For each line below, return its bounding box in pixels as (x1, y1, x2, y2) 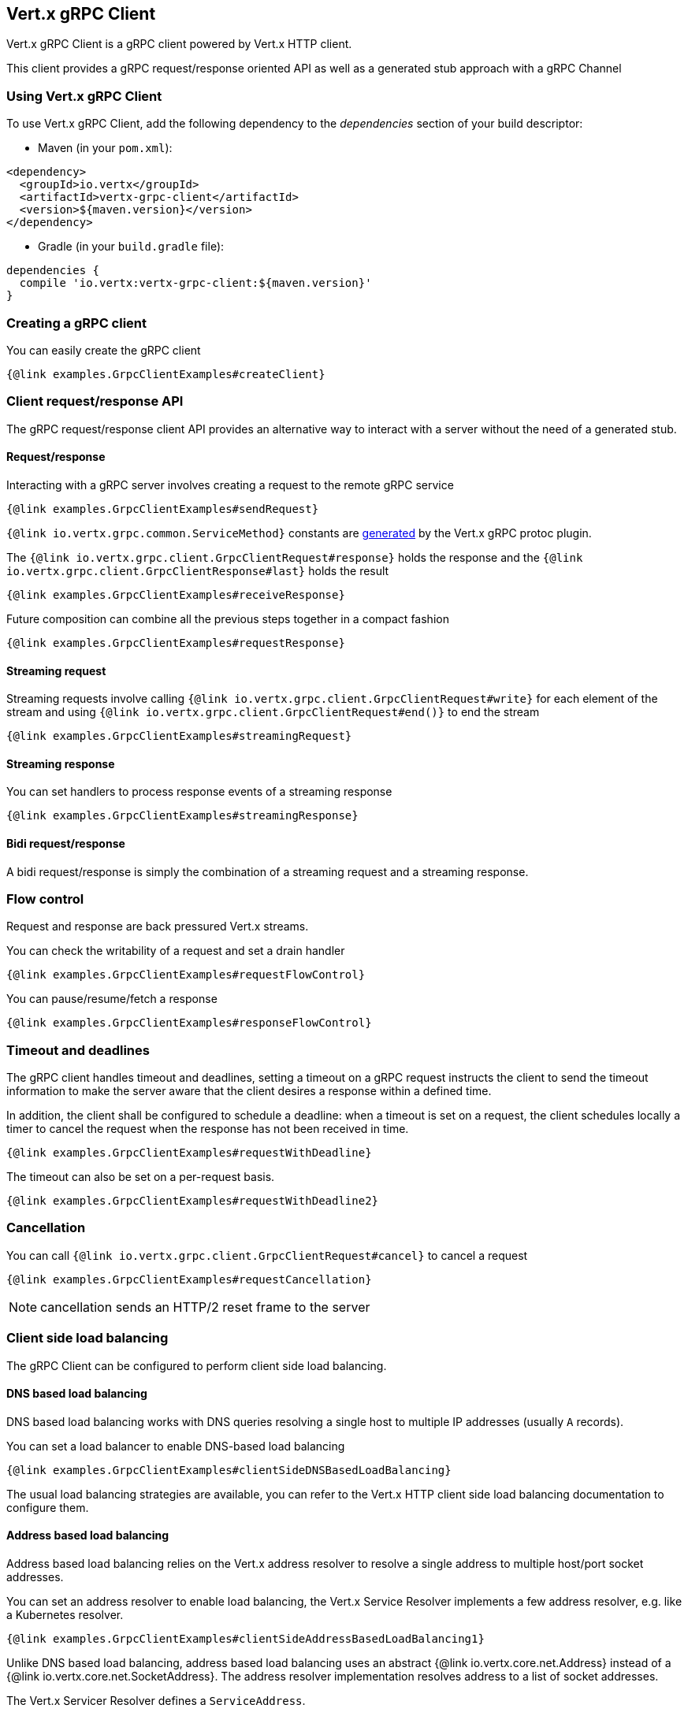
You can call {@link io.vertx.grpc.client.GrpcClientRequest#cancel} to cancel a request (6, 1248, 528, 1262)
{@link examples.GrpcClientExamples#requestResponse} (6, 636, 345, 649)
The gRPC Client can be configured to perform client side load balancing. (6, 1358, 387, 1372)
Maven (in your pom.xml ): (38, 141, 173, 155)
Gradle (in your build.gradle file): (38, 240, 225, 254)
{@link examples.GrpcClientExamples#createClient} (6, 367, 325, 381)
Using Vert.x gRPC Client (6, 87, 162, 104)
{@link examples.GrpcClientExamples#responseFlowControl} (6, 1016, 372, 1030)
